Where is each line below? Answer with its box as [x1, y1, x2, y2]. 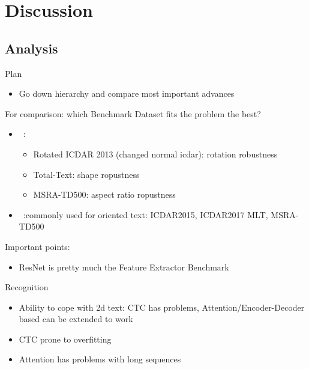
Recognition [5, 281, 49, 293]
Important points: [5, 240, 70, 252]
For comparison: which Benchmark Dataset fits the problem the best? [5, 107, 261, 120]
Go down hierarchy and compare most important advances [19, 87, 235, 100]
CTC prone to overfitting [19, 332, 112, 345]
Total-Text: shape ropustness [33, 168, 140, 180]
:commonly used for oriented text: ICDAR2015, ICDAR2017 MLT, [23, 208, 268, 221]
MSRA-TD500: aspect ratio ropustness [33, 188, 176, 201]
